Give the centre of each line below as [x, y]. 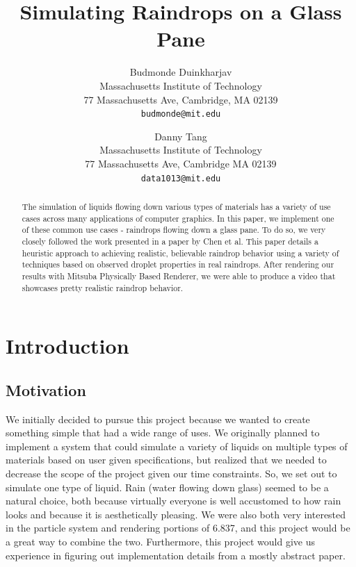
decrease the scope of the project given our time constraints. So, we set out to [171, 473]
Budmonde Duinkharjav [181, 72]
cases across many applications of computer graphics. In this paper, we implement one [178, 218]
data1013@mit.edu [181, 178]
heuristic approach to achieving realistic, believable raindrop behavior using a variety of [180, 253]
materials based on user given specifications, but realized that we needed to [166, 460]
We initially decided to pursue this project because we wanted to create [158, 419]
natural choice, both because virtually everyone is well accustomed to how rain [173, 501]
